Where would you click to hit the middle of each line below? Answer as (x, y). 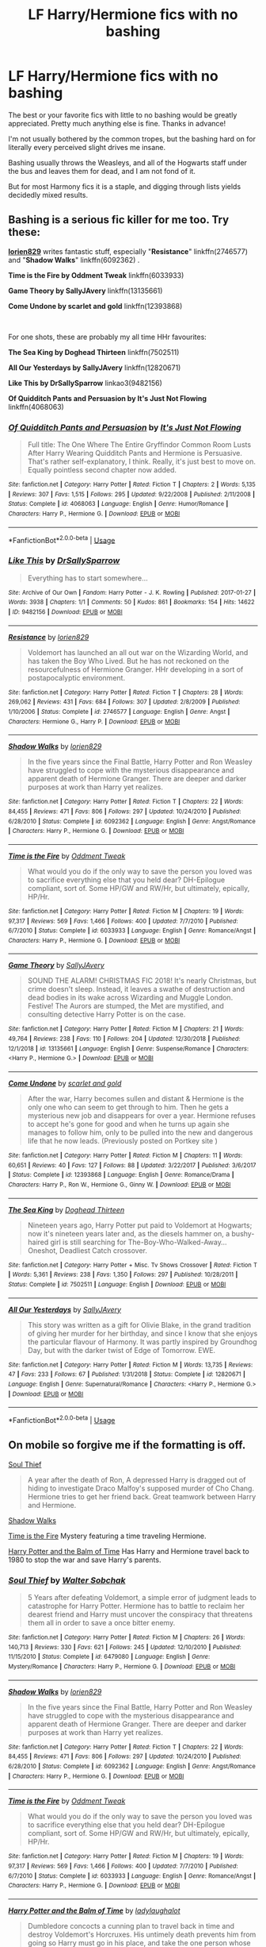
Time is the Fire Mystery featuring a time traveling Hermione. (108, 1536)
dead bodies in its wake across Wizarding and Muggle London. (130, 997)
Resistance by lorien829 (49, 637)
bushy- (243, 1233)
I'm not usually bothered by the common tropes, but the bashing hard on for (132, 139)
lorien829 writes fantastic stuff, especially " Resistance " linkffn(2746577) (128, 251)
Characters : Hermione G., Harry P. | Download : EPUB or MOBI (94, 721)
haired (38, 1242)
